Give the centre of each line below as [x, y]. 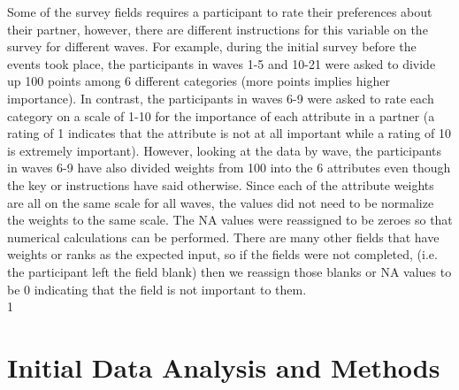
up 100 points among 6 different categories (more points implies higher [199, 81]
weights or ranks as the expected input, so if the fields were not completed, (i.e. [222, 254]
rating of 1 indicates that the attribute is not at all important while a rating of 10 [229, 133]
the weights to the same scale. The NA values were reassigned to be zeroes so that [230, 220]
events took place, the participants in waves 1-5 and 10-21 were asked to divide [222, 63]
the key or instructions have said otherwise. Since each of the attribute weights [221, 184]
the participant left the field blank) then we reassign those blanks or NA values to [229, 271]
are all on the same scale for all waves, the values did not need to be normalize [221, 202]
